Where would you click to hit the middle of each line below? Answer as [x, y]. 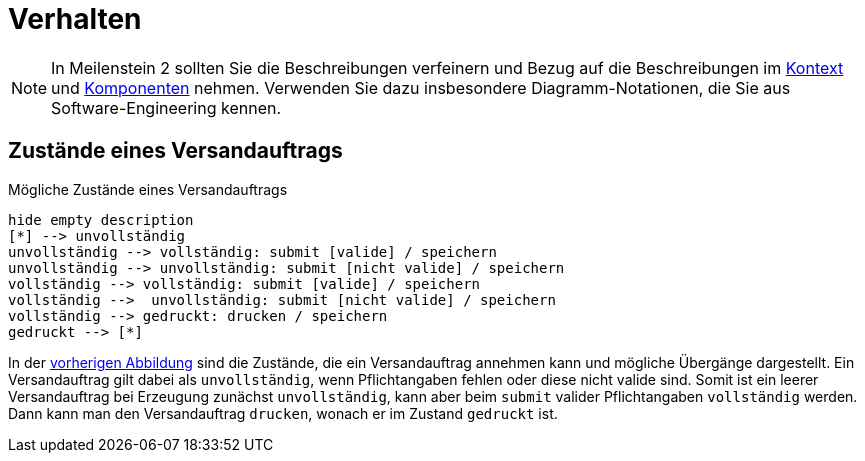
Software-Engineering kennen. [166, 107]
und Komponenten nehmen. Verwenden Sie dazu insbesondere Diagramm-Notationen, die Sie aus [421, 87]
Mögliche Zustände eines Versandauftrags [148, 189]
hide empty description [101, 219]
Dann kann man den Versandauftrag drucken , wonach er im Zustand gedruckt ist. [283, 413]
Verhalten [75, 19]
